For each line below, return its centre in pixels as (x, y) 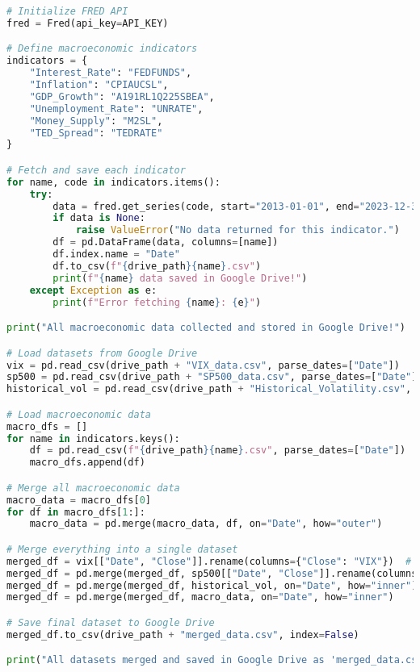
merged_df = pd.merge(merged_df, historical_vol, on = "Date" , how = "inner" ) (212, 585)
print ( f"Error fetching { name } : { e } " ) (157, 302)
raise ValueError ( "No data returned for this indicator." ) (237, 230)
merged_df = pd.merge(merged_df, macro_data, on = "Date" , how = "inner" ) (200, 597)
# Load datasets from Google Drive (102, 353)
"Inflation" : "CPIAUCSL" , (99, 85)
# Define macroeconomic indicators (102, 49)
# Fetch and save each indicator (96, 170)
